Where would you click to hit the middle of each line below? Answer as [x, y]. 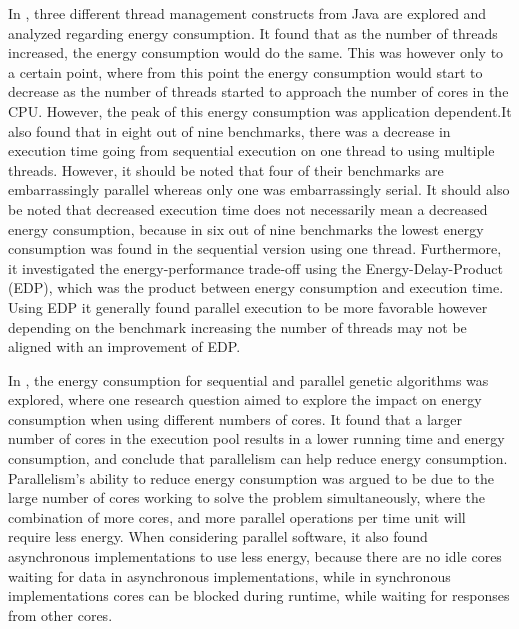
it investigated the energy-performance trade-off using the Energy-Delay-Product [255, 267]
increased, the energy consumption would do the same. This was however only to [256, 52]
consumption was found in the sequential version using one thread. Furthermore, [255, 248]
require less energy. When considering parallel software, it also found [218, 536]
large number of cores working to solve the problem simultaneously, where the [246, 497]
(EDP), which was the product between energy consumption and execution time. [256, 287]
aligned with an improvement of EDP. [124, 346]
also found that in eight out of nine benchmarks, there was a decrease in [229, 130]
